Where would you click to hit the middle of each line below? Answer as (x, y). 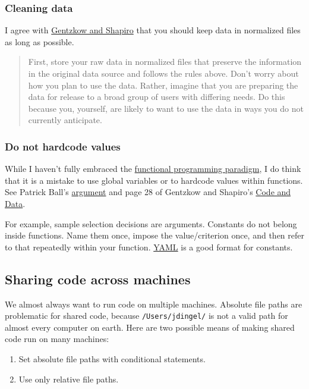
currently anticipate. (65, 120)
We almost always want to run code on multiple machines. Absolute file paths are (154, 304)
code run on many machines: (57, 339)
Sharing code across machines (98, 279)
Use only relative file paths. (69, 379)
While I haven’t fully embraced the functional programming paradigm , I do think (153, 169)
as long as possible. (40, 41)
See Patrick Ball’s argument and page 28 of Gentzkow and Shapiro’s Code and (148, 192)
